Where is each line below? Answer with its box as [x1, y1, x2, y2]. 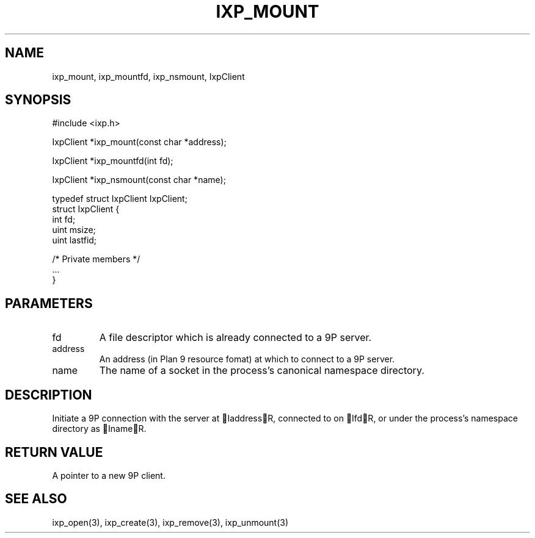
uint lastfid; [52, 235, 97, 246]
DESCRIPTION [5, 387, 92, 403]
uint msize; [52, 224, 96, 235]
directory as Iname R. [52, 423, 147, 434]
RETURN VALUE [5, 444, 103, 460]
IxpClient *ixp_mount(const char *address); [52, 137, 227, 148]
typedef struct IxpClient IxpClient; [52, 193, 187, 204]
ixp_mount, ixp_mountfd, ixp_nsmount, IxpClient [52, 71, 245, 82]
